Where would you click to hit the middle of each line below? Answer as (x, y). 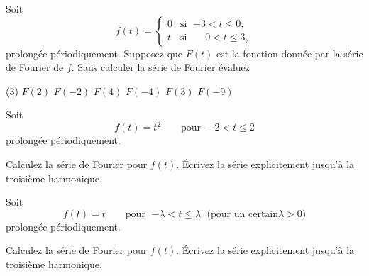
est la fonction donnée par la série (290, 53)
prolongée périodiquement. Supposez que (94, 53)
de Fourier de (35, 67)
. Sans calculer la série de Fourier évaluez (161, 67)
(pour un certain (243, 214)
